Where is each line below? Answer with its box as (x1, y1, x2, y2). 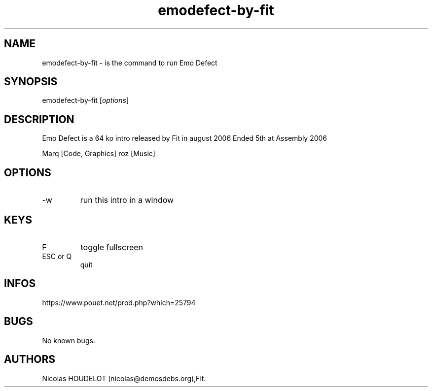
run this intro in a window (80, 195, 174, 205)
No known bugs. (42, 336, 95, 345)
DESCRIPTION (4, 113, 74, 126)
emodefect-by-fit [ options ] (42, 96, 129, 105)
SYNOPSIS (4, 75, 58, 88)
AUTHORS (4, 353, 56, 366)
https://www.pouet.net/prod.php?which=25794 (42, 298, 196, 307)
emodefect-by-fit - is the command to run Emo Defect (42, 58, 217, 67)
